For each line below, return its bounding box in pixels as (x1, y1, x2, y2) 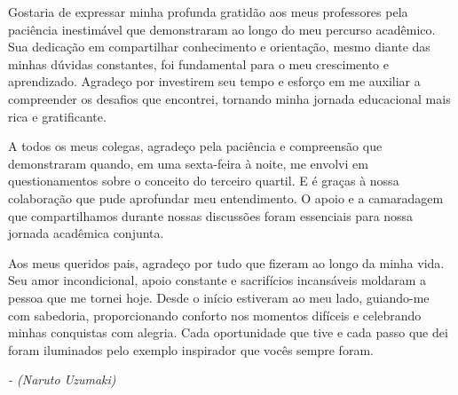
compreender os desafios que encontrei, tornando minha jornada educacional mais (8, 89, 451, 107)
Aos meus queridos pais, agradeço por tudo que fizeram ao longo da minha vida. (8, 253, 445, 272)
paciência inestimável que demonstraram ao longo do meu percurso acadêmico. (8, 20, 436, 38)
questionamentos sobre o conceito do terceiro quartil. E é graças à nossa (8, 171, 399, 190)
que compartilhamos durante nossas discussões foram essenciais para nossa (8, 206, 414, 225)
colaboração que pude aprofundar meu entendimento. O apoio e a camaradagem (8, 188, 444, 207)
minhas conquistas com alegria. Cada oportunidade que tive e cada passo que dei (8, 323, 448, 342)
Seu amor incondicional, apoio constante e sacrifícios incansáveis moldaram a (8, 271, 427, 289)
